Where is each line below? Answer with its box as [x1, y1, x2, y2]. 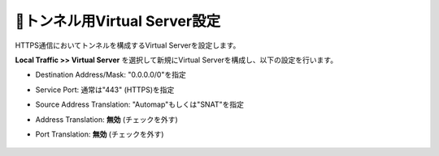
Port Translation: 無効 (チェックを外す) [35, 129, 164, 139]
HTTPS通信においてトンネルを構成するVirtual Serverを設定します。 [15, 40, 241, 50]
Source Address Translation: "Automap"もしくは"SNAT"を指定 [35, 99, 244, 109]
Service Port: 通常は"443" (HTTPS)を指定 [35, 85, 175, 95]
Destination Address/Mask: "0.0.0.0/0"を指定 [35, 70, 186, 80]
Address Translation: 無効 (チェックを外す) [35, 114, 178, 124]
